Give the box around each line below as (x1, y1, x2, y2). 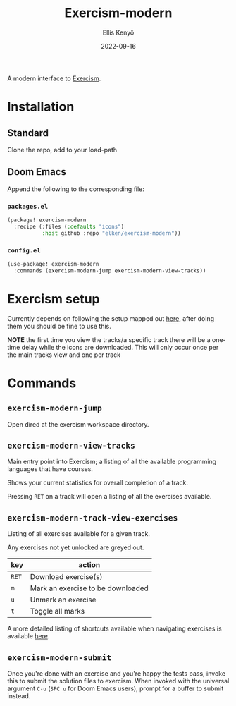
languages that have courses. (7, 465, 94, 473)
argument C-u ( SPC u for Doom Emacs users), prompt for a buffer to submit (7, 684, 224, 693)
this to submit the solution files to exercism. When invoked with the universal (7, 677, 230, 686)
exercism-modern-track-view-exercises (7, 513, 178, 523)
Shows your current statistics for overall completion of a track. (7, 478, 189, 487)
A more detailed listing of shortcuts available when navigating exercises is (7, 624, 222, 633)
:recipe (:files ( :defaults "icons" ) (13, 223, 125, 230)
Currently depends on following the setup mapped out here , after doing (7, 314, 215, 322)
